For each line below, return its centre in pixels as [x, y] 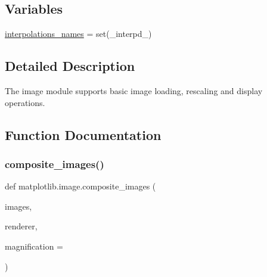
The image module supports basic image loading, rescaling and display [134, 91]
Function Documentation [83, 134]
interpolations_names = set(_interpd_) [78, 34]
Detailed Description [70, 66]
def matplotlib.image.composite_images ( [80, 186]
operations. [25, 102]
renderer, [21, 226]
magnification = [34, 246]
